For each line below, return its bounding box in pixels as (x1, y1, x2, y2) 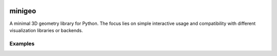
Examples (9, 40, 35, 47)
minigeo (9, 7, 36, 15)
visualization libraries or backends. (9, 27, 83, 33)
